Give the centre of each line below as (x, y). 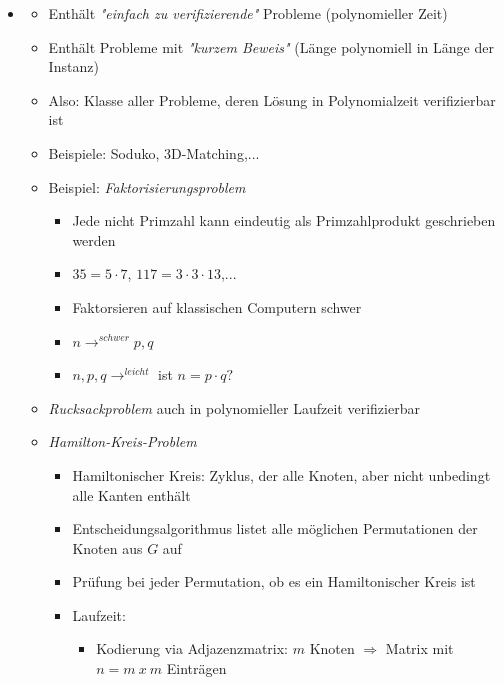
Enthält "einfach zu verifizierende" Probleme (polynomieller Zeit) (248, 13)
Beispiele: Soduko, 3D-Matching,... (154, 152)
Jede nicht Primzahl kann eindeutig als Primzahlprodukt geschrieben (284, 220)
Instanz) (73, 66)
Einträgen (196, 668)
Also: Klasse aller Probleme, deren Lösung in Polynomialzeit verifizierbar (272, 99)
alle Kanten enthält (131, 494)
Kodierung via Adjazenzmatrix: (192, 648)
